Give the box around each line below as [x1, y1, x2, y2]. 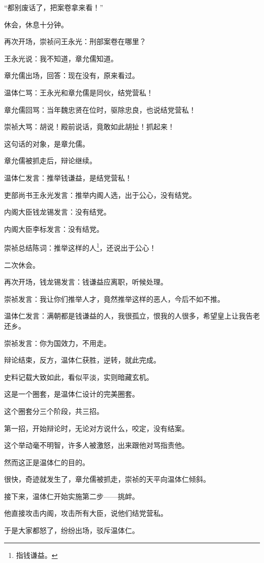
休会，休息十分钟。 [4, 19, 68, 29]
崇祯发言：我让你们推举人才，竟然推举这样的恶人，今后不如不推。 [4, 293, 224, 304]
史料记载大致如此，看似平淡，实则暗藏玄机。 [4, 371, 153, 382]
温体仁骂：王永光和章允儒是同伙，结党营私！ [4, 87, 153, 97]
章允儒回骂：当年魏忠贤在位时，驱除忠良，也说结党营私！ [4, 104, 196, 115]
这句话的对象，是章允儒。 [4, 138, 89, 149]
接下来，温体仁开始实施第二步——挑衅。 [4, 490, 139, 501]
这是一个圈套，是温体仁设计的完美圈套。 [4, 389, 139, 399]
